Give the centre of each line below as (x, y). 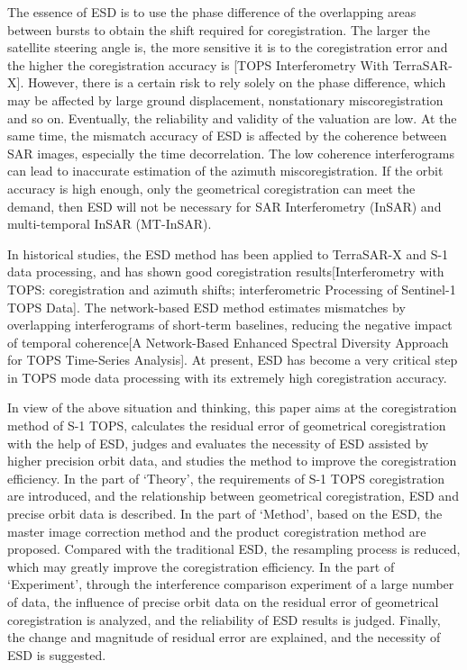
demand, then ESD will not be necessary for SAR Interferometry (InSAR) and (224, 206)
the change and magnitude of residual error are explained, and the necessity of (224, 637)
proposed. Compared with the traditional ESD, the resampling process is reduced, (234, 549)
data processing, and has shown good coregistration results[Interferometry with (226, 272)
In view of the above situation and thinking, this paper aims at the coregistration (232, 407)
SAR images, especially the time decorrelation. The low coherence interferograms (231, 153)
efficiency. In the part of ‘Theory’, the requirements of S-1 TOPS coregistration (226, 478)
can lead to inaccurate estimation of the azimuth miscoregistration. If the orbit (225, 171)
